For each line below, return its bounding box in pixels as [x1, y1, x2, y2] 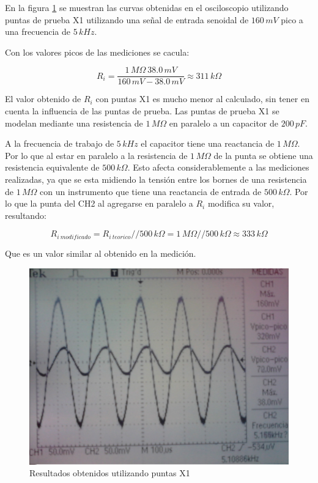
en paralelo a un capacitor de [169, 116, 278, 129]
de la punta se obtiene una [213, 149, 313, 161]
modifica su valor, [207, 197, 275, 210]
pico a [281, 13, 303, 26]
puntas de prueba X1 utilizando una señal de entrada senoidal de [5, 13, 249, 26]
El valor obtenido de [5, 92, 81, 105]
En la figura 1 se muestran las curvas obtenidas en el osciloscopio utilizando [5, 1, 289, 13]
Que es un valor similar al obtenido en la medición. [5, 247, 196, 260]
